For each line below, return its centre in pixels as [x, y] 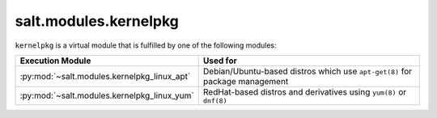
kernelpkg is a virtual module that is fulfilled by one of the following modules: [146, 45]
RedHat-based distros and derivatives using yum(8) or [305, 91]
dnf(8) [215, 101]
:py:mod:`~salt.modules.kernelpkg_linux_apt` [105, 76]
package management [246, 81]
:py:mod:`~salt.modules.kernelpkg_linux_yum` [107, 95]
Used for [220, 61]
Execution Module [55, 61]
